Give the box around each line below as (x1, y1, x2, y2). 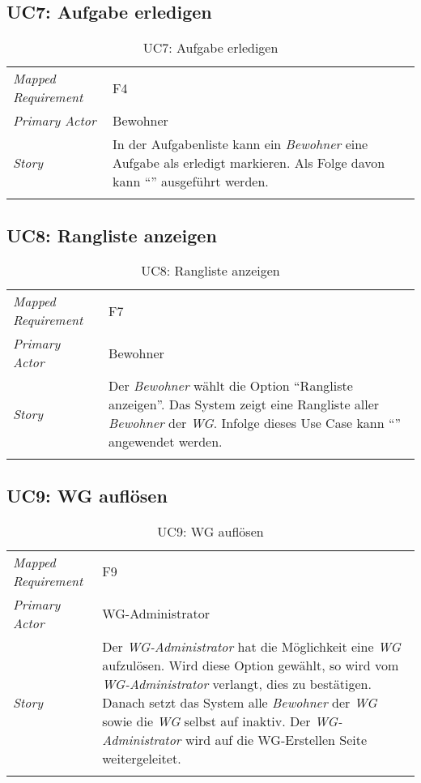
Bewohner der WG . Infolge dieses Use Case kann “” (108, 413, 402, 433)
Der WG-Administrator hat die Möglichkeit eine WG (102, 636, 401, 656)
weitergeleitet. (102, 748, 181, 768)
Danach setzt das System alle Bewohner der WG (102, 692, 377, 712)
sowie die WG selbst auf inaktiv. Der (102, 711, 311, 730)
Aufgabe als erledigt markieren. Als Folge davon (113, 153, 385, 173)
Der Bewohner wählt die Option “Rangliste (108, 376, 353, 396)
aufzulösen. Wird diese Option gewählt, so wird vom (102, 655, 399, 674)
